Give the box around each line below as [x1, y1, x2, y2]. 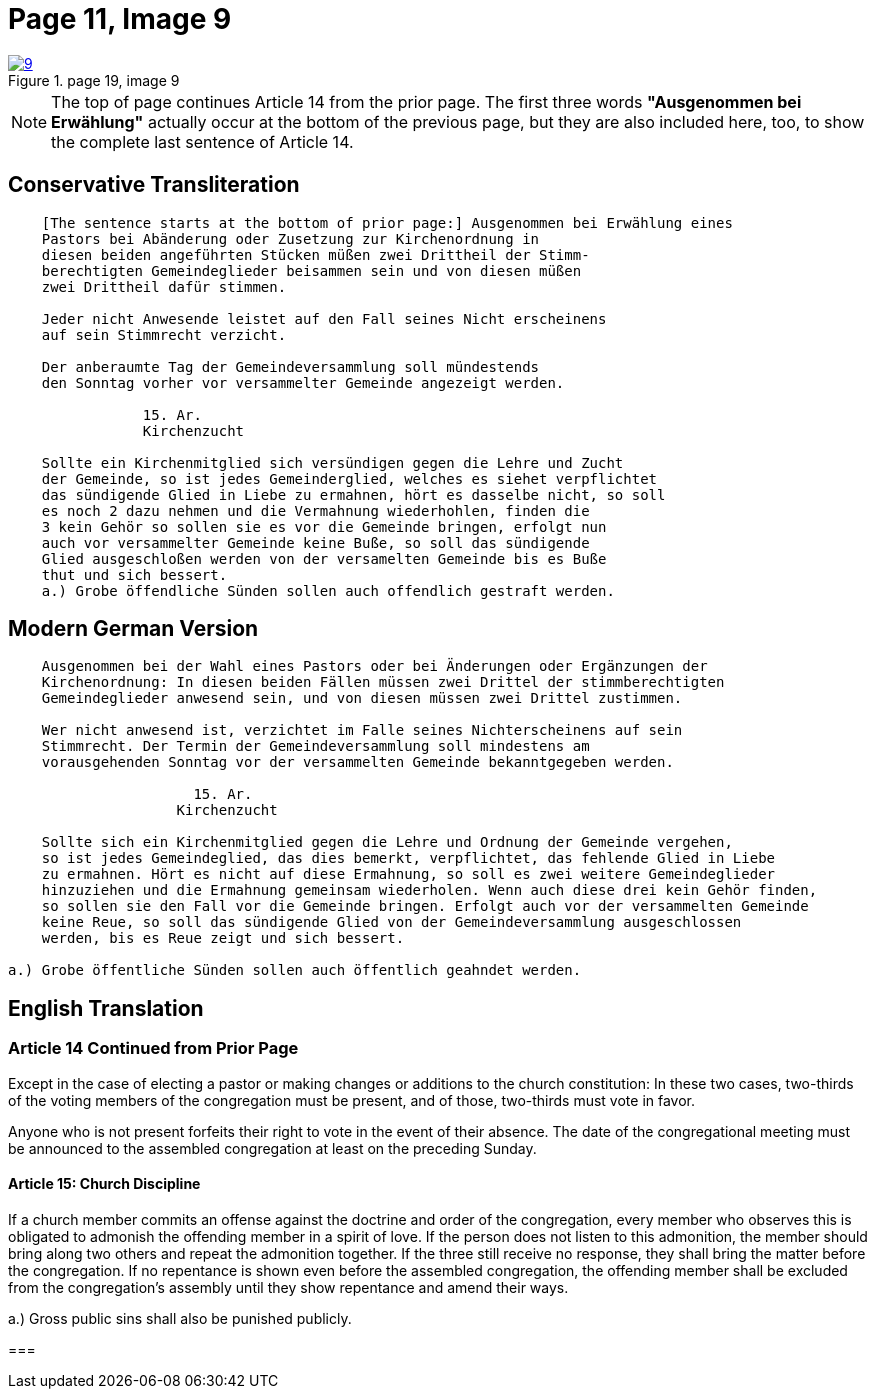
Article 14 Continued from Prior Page [8, 1038, 299, 1059]
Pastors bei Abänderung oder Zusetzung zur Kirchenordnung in [41, 230, 540, 247]
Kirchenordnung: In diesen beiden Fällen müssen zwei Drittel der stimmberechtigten [41, 674, 725, 691]
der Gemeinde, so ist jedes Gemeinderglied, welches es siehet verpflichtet [41, 470, 658, 487]
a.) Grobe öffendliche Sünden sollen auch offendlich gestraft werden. [41, 582, 615, 599]
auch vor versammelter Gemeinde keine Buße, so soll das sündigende [41, 534, 590, 551]
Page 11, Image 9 [8, 2, 232, 36]
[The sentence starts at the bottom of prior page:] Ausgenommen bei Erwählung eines [41, 214, 733, 231]
